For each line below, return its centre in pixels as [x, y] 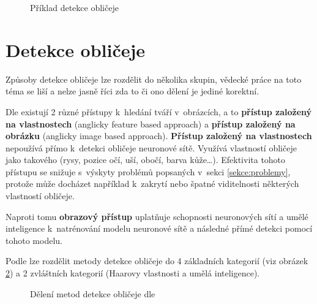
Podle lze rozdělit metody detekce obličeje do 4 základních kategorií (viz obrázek [157, 261]
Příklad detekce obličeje [74, 7]
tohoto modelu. [34, 240]
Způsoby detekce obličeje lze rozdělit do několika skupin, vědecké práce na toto [154, 79]
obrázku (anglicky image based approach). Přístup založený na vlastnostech [159, 136]
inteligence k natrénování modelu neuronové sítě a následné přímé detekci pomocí [159, 228]
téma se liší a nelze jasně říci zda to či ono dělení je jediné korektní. [132, 91]
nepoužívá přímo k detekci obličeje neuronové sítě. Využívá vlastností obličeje [151, 147]
